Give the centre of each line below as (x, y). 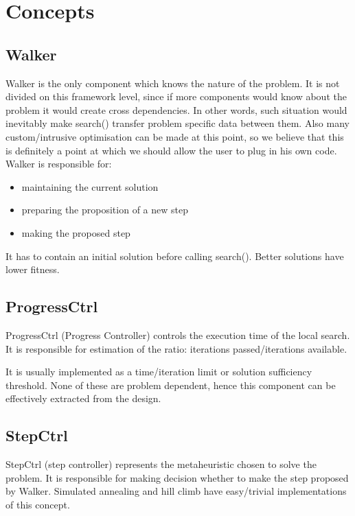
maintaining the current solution (90, 186)
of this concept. (38, 504)
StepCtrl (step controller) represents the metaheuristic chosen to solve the (161, 464)
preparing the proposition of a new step (105, 210)
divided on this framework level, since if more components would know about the (176, 96)
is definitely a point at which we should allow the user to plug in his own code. (171, 150)
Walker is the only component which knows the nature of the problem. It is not (173, 83)
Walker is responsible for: (59, 164)
